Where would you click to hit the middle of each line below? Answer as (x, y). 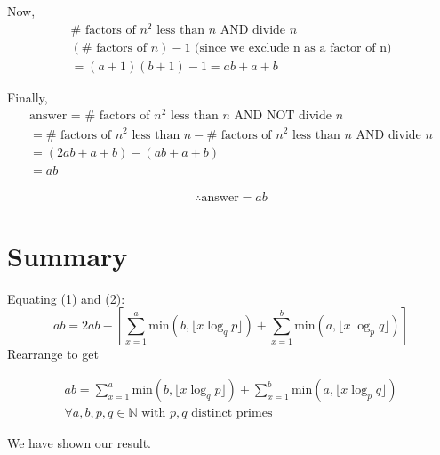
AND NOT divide (283, 116)
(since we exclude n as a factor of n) (293, 48)
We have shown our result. (80, 443)
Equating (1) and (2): (66, 298)
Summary (68, 255)
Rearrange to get (53, 354)
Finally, (28, 97)
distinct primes (232, 414)
